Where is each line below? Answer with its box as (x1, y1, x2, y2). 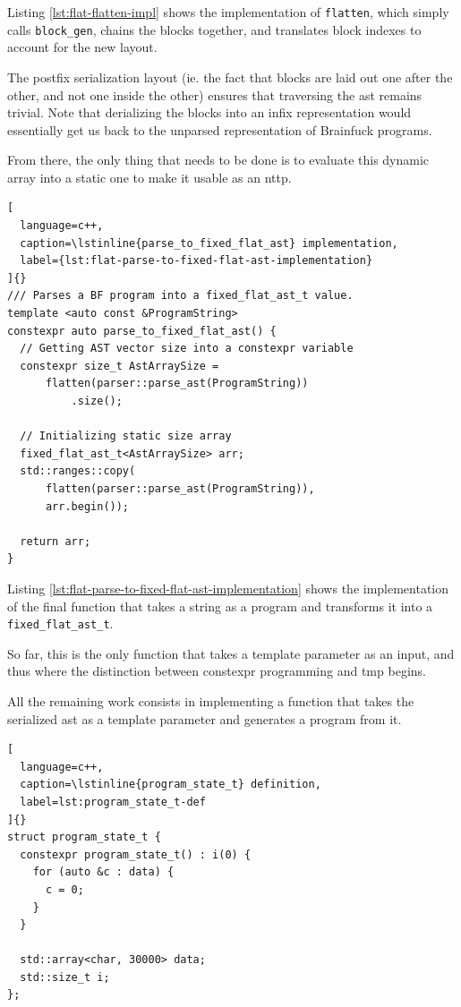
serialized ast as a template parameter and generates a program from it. (7, 709, 402, 728)
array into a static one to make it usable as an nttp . (7, 167, 292, 186)
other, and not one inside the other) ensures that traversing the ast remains (7, 85, 423, 104)
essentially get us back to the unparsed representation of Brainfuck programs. (7, 120, 432, 139)
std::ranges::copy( (20, 465, 136, 478)
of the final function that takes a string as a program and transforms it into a (7, 596, 433, 615)
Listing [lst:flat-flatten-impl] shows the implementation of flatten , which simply (7, 3, 449, 21)
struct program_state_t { (7, 831, 161, 844)
